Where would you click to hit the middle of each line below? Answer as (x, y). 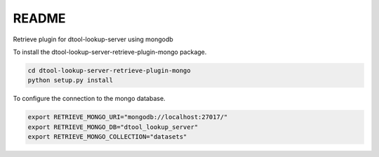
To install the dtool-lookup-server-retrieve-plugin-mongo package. (110, 52)
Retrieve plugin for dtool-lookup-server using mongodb (93, 39)
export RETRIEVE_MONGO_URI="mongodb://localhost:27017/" (128, 117)
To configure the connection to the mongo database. (89, 99)
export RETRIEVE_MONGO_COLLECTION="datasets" (107, 137)
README (39, 18)
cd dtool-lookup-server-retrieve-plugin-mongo (109, 70)
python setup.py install (71, 80)
